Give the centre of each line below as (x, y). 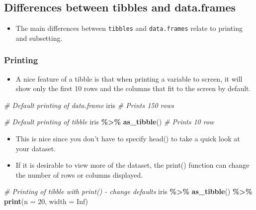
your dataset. (36, 148)
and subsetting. (39, 38)
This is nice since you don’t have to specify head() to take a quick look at (128, 139)
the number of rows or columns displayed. (79, 174)
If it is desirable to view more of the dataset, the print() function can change (132, 165)
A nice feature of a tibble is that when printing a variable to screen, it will (129, 78)
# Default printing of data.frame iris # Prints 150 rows (89, 105)
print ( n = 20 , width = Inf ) (46, 201)
